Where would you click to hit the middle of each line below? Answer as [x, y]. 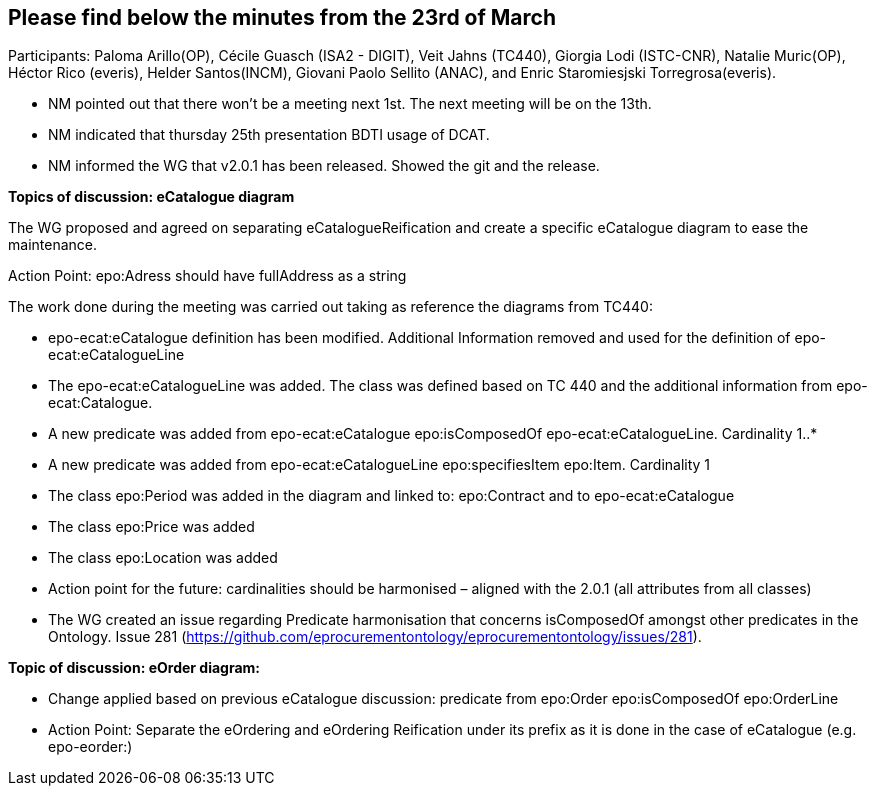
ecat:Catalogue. [100, 403]
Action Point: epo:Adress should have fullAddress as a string [207, 276]
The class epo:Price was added [151, 527]
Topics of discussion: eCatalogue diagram [151, 197]
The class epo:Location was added [163, 558]
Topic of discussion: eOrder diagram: [134, 668]
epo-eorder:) [90, 747]
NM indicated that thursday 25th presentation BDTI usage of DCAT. [269, 135]
